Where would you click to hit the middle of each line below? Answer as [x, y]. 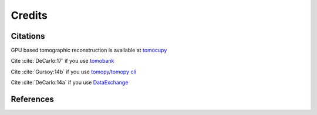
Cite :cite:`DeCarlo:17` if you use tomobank [63, 61]
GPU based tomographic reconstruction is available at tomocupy [89, 50]
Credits [29, 15]
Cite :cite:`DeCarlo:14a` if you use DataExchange [70, 83]
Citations [28, 36]
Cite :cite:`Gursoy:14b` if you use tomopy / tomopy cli [73, 72]
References [32, 99]
